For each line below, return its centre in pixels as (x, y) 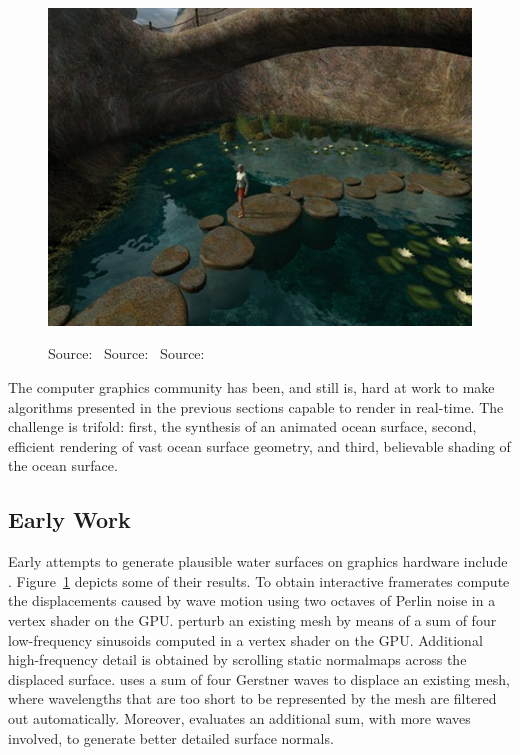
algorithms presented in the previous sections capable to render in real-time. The (256, 406)
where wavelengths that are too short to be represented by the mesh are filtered (252, 698)
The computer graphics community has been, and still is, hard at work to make (251, 387)
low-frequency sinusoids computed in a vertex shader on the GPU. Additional (245, 639)
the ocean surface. (63, 465)
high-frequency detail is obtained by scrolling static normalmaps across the (237, 659)
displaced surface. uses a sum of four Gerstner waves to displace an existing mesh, (259, 678)
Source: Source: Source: (126, 353)
